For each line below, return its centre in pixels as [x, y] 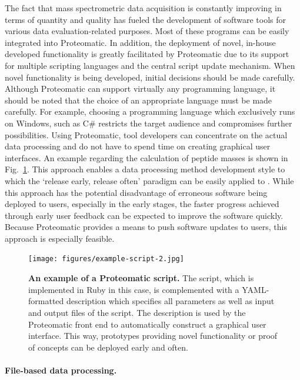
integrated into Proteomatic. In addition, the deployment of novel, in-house [140, 42]
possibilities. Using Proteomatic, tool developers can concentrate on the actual [146, 134]
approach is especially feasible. [60, 238]
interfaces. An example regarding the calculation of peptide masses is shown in [146, 157]
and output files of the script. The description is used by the [137, 312]
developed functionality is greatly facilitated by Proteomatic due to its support [147, 54]
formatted [46, 301]
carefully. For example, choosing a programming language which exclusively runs [150, 111]
